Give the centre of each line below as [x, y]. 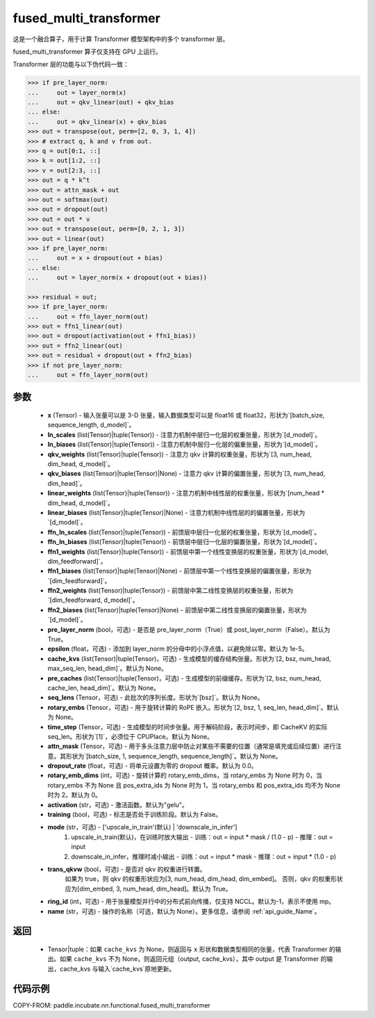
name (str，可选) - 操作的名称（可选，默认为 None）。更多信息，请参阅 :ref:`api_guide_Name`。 [184, 911]
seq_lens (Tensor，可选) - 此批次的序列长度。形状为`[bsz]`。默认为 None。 [156, 698]
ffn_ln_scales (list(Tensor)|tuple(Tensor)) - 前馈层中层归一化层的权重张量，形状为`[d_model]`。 [184, 532]
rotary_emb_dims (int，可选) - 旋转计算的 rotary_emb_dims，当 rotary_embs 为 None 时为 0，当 [185, 775]
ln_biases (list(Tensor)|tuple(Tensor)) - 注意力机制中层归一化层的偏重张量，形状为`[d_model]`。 [185, 445]
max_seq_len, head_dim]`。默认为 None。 [108, 669]
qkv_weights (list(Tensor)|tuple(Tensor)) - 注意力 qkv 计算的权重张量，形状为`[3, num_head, [180, 454]
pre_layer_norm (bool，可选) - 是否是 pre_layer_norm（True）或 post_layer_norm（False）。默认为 [189, 629]
